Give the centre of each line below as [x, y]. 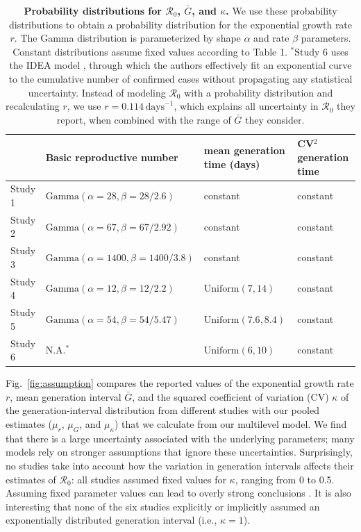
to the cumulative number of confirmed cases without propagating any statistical [180, 78]
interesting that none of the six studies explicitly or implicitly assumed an [163, 506]
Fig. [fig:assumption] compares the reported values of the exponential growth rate [180, 383]
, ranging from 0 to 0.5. [285, 479]
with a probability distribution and [259, 92]
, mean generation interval [66, 396]
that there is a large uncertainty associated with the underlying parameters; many [180, 438]
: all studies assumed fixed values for [149, 479]
